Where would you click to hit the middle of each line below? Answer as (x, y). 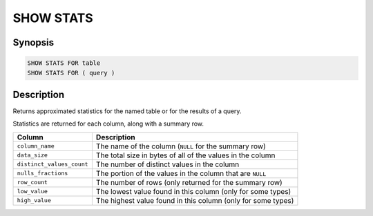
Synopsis (34, 42)
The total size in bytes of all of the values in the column (185, 155)
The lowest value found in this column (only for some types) (193, 191)
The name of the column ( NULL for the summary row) (181, 146)
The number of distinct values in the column (168, 164)
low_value (32, 192)
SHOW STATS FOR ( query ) (71, 73)
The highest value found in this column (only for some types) (195, 200)
